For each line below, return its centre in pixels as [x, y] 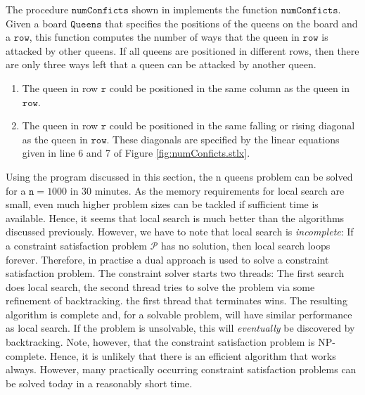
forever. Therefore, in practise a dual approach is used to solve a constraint [167, 259]
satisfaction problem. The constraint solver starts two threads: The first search [175, 273]
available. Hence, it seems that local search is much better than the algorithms [175, 218]
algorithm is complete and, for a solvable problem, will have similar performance [179, 314]
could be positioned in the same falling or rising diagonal [232, 125]
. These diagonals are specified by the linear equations [223, 139]
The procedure [37, 9]
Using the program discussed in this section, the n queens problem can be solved [179, 176]
